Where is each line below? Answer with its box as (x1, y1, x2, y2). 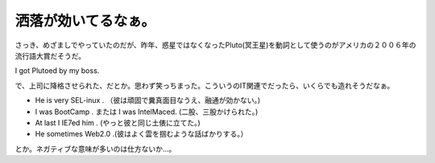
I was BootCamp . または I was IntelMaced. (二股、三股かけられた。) (35, 107, 259, 116)
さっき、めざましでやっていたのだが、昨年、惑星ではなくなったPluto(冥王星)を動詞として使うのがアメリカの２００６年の (14, 40, 416, 50)
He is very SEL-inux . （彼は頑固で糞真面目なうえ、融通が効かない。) (35, 96, 261, 105)
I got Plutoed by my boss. (14, 66, 100, 75)
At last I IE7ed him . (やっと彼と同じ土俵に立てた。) (35, 117, 201, 128)
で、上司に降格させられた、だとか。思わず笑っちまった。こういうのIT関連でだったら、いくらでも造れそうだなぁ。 (14, 80, 395, 90)
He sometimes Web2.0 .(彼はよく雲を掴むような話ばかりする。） (35, 129, 248, 139)
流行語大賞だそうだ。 (14, 51, 86, 60)
